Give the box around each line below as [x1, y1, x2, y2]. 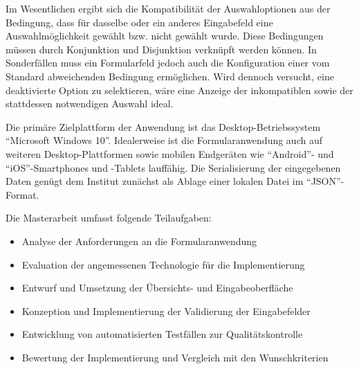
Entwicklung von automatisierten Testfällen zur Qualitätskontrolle [21, 327, 303, 341]
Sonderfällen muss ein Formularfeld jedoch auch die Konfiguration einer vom [6, 55, 330, 70]
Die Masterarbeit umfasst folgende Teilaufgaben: [6, 210, 212, 225]
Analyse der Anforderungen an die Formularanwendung [21, 233, 257, 248]
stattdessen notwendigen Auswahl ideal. [6, 96, 174, 111]
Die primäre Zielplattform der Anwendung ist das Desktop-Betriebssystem [6, 119, 321, 134]
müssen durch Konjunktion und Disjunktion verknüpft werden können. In [6, 42, 317, 56]
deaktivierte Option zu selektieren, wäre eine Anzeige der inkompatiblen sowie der [6, 82, 353, 97]
